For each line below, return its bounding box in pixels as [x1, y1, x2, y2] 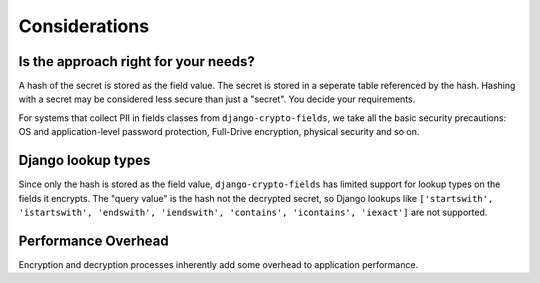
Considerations [18, 15, 150, 37]
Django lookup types [18, 152, 151, 169]
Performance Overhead [18, 232, 169, 249]
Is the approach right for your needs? [18, 53, 255, 70]
